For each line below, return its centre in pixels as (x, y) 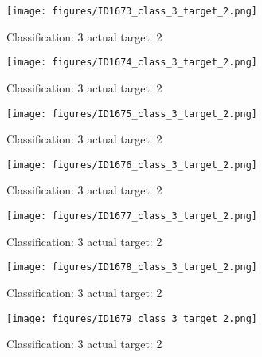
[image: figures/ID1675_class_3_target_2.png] (132, 114)
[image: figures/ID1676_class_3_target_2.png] (132, 165)
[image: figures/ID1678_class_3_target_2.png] (132, 267)
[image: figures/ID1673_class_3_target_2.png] (132, 11)
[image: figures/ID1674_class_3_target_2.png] (132, 63)
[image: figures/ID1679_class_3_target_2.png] (132, 318)
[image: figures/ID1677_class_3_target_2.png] (132, 216)
